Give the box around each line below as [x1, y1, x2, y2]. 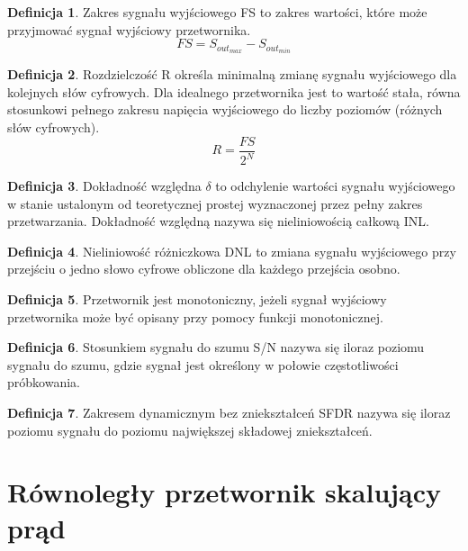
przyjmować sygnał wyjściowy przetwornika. [7, 20, 251, 39]
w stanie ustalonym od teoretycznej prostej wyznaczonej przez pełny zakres [7, 194, 423, 212]
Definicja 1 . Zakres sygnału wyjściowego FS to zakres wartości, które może [7, 3, 427, 21]
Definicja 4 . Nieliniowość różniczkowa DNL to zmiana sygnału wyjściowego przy [7, 241, 456, 260]
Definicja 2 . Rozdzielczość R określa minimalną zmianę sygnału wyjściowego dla [7, 65, 457, 84]
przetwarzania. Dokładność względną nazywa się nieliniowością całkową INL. [7, 212, 429, 230]
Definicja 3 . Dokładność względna [7, 176, 202, 195]
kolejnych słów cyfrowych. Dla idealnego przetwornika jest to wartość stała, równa [7, 82, 461, 101]
